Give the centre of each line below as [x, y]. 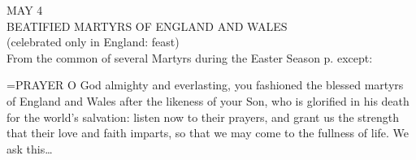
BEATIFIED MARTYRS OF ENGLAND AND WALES [147, 26]
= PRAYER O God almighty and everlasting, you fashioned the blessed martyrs [205, 85]
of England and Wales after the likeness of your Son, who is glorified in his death [208, 100]
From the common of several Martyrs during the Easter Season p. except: [190, 57]
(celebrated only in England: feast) [93, 42]
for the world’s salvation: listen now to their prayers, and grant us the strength [203, 117]
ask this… [30, 148]
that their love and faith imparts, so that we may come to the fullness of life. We [208, 133]
